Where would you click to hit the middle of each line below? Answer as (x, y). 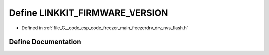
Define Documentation (45, 42)
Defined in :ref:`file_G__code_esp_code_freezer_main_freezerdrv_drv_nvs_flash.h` (105, 28)
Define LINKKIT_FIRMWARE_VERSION (89, 13)
